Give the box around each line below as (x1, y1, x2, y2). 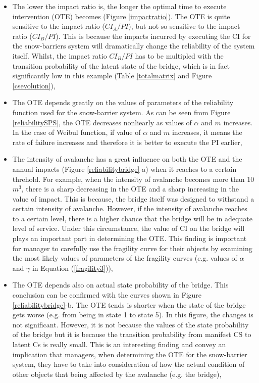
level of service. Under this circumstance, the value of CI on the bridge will (12, 223, 245, 233)
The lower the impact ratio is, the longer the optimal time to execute (12, 1, 227, 11)
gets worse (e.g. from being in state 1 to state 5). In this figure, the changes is (12, 309, 253, 320)
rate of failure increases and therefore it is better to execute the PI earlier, (12, 136, 242, 147)
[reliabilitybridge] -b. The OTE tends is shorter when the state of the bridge (12, 299, 246, 310)
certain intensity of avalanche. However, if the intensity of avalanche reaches (12, 203, 247, 214)
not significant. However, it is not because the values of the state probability (12, 319, 249, 329)
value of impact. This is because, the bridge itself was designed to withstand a (12, 193, 254, 204)
